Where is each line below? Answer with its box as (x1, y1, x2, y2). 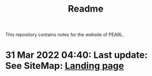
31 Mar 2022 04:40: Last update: (5, 49, 148, 61)
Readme (68, 3, 104, 15)
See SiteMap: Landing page (5, 60, 124, 71)
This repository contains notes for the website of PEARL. (5, 31, 124, 38)
